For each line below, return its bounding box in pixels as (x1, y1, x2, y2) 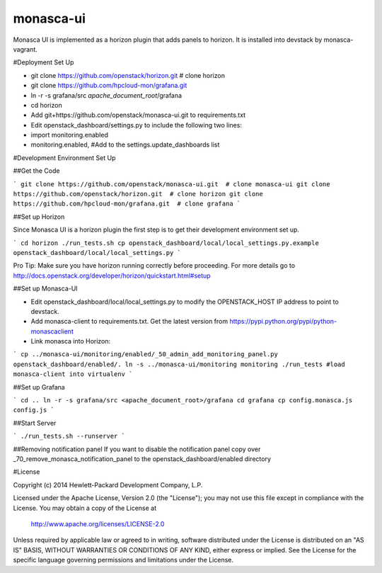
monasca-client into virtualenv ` (13, 370, 133, 378)
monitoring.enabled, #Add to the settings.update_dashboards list (30, 140, 220, 149)
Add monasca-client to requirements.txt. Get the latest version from (30, 317, 228, 326)
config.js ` (13, 406, 54, 414)
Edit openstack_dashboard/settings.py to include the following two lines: (30, 120, 242, 129)
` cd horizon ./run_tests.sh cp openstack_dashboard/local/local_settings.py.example (13, 239, 320, 247)
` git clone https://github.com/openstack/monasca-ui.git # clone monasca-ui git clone (13, 180, 330, 188)
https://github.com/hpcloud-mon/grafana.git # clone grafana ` (13, 200, 241, 208)
